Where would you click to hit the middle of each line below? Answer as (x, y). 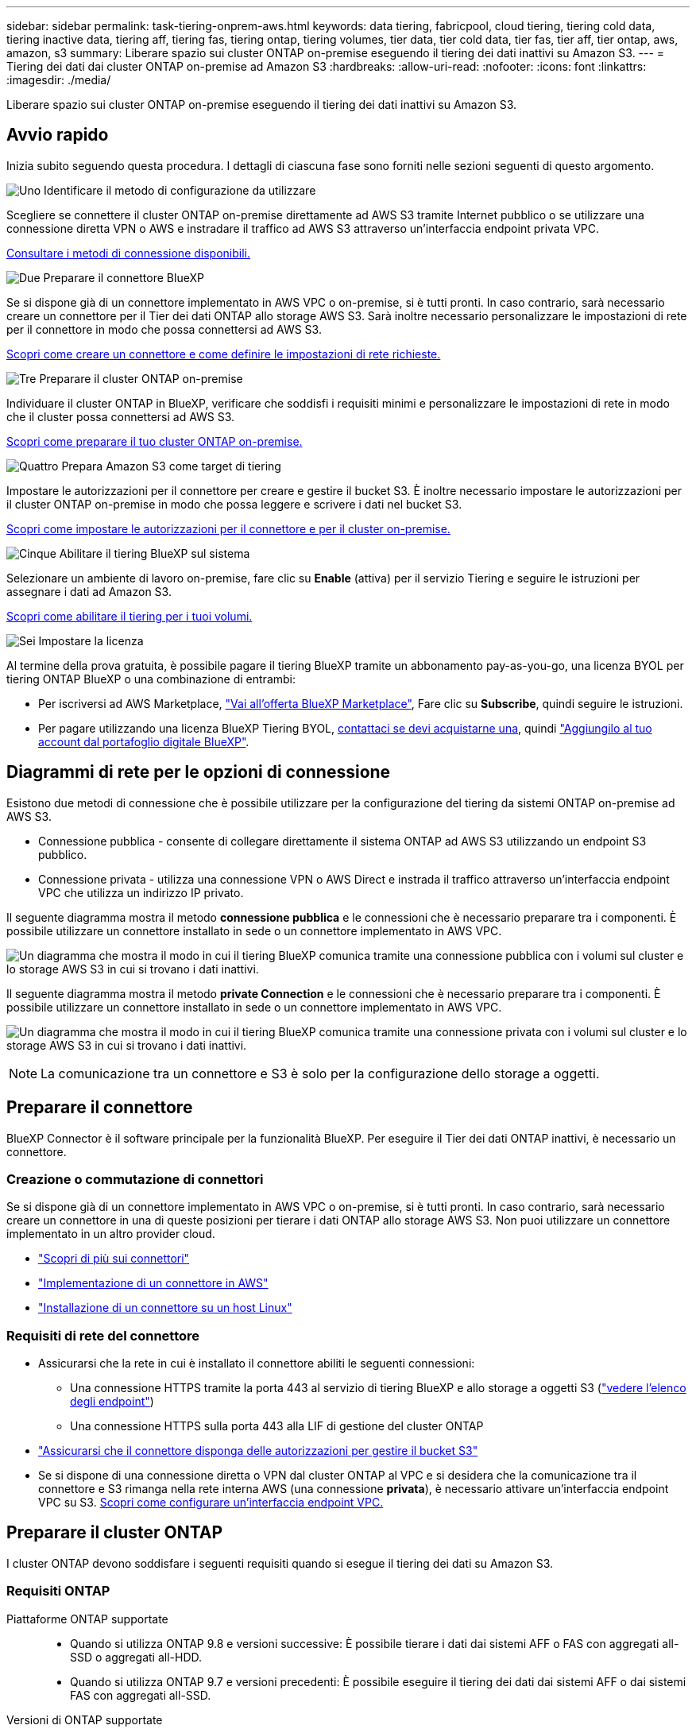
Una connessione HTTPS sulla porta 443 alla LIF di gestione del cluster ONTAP (277, 1426)
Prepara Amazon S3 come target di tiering (171, 466)
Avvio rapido (58, 135)
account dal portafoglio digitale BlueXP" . (144, 741)
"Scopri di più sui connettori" (114, 1259)
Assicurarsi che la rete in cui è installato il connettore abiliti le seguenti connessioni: (257, 1364)
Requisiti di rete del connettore (103, 1335)
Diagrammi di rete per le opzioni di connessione (199, 772)
